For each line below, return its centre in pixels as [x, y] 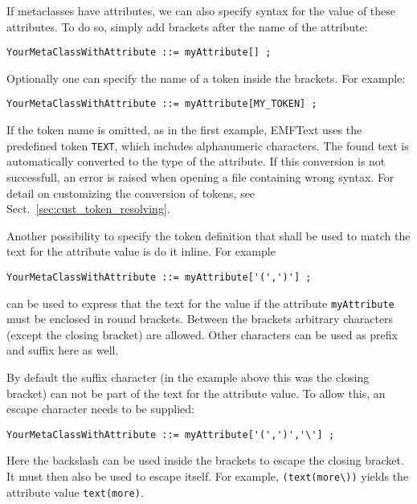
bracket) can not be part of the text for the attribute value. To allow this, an [196, 393]
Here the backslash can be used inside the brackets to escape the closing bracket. [205, 460]
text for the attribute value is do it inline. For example [141, 251]
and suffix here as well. [63, 350]
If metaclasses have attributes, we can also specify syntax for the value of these [201, 10]
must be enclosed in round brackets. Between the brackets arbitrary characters [200, 319]
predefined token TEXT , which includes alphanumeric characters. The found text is [208, 145]
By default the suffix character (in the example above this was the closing [188, 377]
